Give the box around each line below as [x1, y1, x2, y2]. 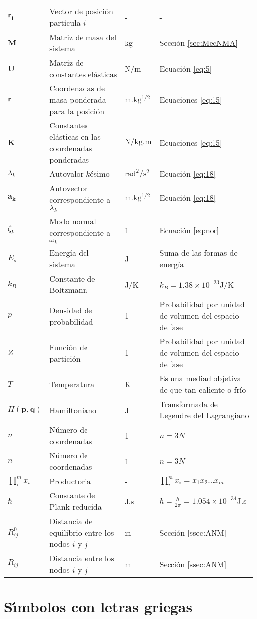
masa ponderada [49, 94, 106, 105]
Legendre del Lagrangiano [159, 410, 249, 421]
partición [49, 352, 81, 364]
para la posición [49, 105, 105, 117]
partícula [49, 17, 81, 28]
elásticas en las [49, 131, 101, 142]
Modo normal [49, 215, 96, 227]
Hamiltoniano [49, 404, 97, 415]
